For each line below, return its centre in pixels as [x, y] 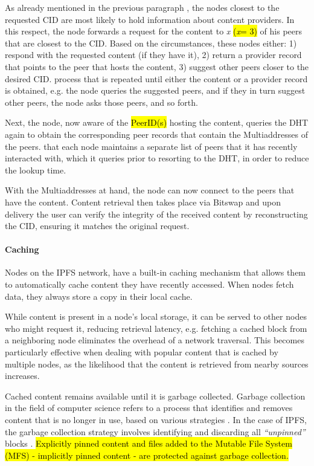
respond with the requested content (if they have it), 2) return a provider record [153, 55]
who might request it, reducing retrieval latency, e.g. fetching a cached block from [156, 328]
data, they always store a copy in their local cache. [99, 296]
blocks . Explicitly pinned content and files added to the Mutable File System [149, 443]
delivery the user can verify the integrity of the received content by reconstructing [156, 214]
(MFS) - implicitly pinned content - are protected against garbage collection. [147, 455]
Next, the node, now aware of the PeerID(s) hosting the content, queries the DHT [157, 122]
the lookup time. [36, 170]
